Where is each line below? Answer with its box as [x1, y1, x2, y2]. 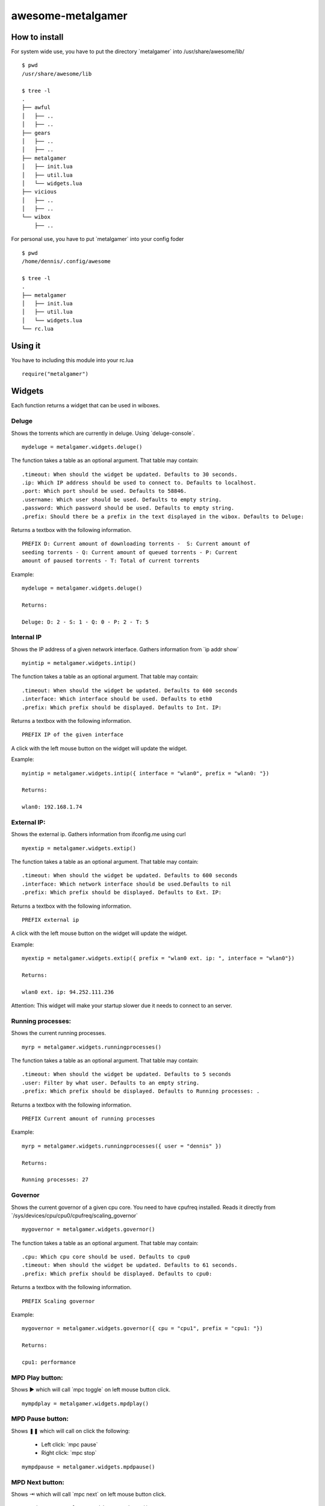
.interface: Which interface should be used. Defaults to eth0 [22, 696, 212, 702]
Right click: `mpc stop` [41, 1449, 97, 1457]
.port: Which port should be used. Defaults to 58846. [22, 488, 187, 495]
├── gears [22, 130, 51, 136]
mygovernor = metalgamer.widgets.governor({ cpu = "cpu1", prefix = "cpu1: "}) [22, 1325, 263, 1332]
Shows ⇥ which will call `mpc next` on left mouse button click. [11, 1490, 167, 1498]
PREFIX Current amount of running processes [22, 1115, 156, 1122]
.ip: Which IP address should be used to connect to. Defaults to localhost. [22, 480, 257, 486]
